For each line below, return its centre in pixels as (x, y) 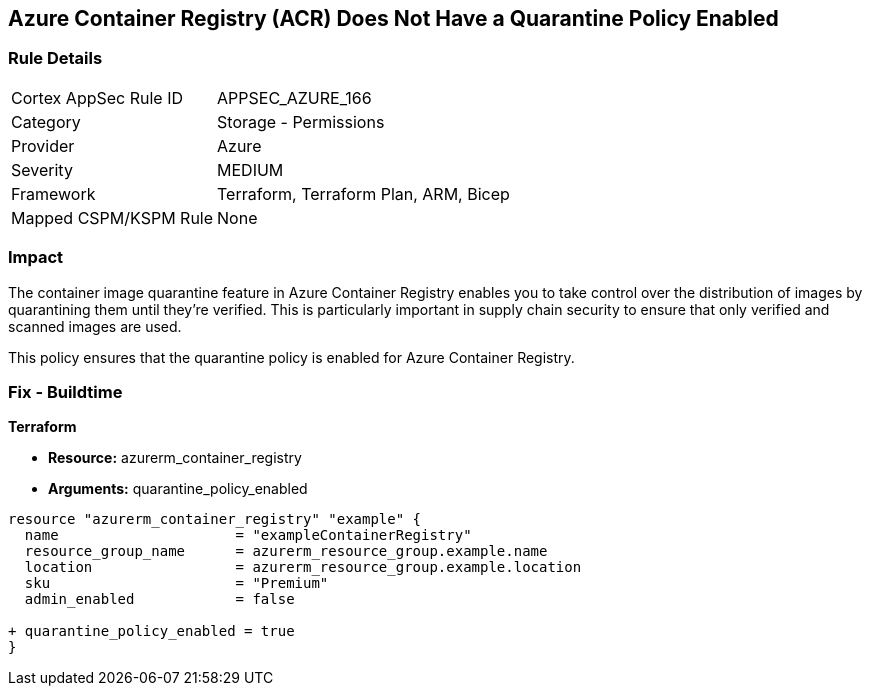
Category (46, 121)
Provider (43, 145)
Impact (36, 257)
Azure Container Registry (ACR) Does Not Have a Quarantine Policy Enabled (393, 18)
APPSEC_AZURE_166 (294, 97)
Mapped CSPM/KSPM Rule (112, 217)
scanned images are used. (95, 326)
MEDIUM (250, 169)
